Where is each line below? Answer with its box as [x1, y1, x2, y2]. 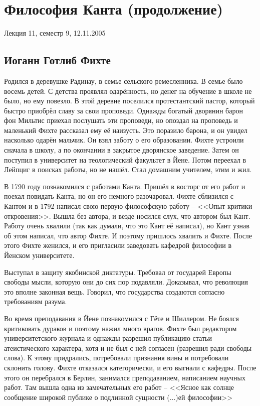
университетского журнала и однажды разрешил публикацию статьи [4, 333, 212, 343]
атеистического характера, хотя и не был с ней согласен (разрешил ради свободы [4, 342, 252, 353]
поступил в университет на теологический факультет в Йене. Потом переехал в [4, 154, 246, 165]
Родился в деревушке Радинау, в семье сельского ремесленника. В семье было [4, 75, 243, 86]
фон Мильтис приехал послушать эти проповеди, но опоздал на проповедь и [4, 115, 238, 125]
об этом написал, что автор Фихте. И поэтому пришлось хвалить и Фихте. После [4, 230, 252, 240]
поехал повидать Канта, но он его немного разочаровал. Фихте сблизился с [4, 191, 234, 201]
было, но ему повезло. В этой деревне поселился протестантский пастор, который [4, 95, 255, 106]
